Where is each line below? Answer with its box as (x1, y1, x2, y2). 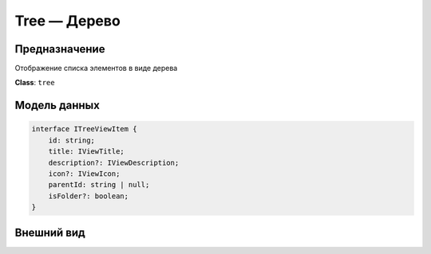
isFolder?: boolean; (48, 191, 129, 201)
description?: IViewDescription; (48, 158, 180, 167)
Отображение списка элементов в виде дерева (14, 64, 178, 73)
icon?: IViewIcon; (48, 170, 121, 178)
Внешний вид (14, 225, 85, 239)
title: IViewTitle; (48, 147, 125, 156)
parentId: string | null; (48, 180, 150, 190)
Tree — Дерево (14, 12, 121, 29)
